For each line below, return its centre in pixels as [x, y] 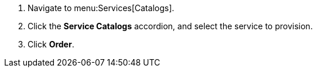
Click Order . [51, 44]
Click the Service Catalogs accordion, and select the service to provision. [170, 26]
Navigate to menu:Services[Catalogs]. [101, 8]
